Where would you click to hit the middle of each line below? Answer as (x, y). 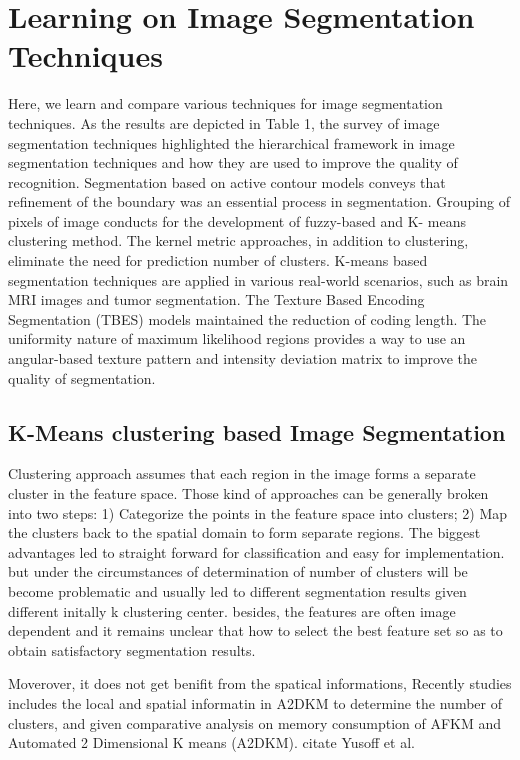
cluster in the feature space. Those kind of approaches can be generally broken (248, 493)
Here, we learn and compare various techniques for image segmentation (225, 103)
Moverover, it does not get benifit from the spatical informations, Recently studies (260, 683)
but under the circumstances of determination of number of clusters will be (238, 571)
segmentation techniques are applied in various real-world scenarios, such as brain (258, 279)
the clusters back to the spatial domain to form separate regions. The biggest (244, 532)
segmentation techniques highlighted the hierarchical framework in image (231, 142)
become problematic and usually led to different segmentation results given (237, 590)
